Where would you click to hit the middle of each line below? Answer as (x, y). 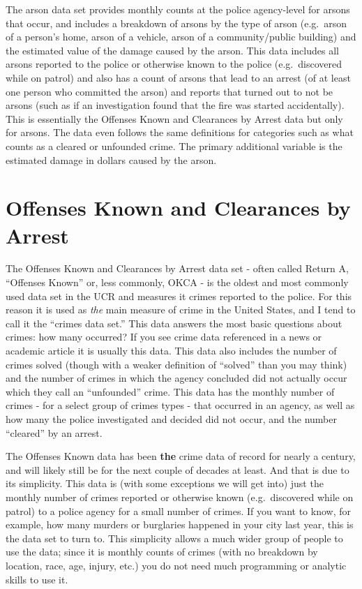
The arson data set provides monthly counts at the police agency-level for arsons (178, 9)
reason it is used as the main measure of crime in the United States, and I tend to (181, 310)
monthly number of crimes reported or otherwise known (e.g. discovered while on (180, 497)
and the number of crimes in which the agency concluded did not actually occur (176, 378)
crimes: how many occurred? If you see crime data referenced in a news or (164, 337)
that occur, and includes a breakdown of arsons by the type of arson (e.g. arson (176, 23)
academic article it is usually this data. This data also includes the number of (171, 350)
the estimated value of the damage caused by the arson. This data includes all (172, 50)
